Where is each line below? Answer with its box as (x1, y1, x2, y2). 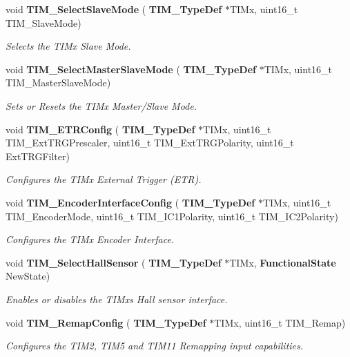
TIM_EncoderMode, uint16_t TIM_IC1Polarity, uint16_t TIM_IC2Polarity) (6, 209, 338, 223)
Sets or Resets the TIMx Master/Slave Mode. (6, 98, 197, 113)
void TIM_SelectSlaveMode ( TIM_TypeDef (6, 2, 222, 16)
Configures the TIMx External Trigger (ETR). (6, 172, 202, 186)
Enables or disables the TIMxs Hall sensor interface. (6, 291, 228, 306)
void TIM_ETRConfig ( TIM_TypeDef (6, 122, 195, 136)
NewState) (6, 269, 50, 283)
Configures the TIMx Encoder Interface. (6, 232, 175, 247)
